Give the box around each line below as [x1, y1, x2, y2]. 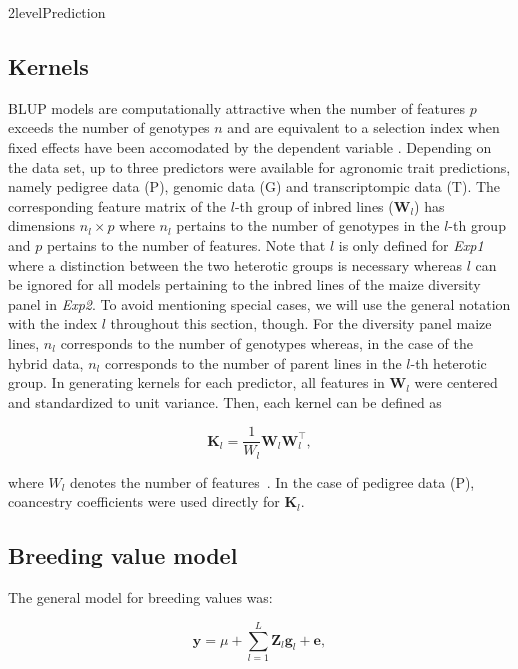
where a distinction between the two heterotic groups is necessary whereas [8, 254, 463, 275]
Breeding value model [8, 540, 238, 571]
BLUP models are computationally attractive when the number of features [8, 97, 466, 118]
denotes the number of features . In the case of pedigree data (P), [70, 471, 475, 492]
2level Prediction [8, 2, 106, 22]
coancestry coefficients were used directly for [8, 491, 280, 512]
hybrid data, [8, 352, 84, 373]
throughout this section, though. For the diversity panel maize [110, 313, 492, 334]
